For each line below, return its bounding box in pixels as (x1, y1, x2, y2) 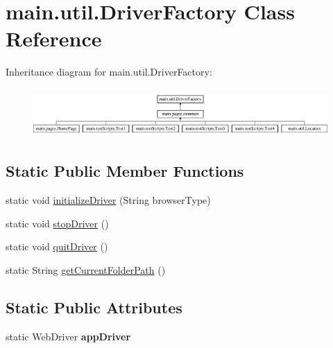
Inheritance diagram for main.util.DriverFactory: (6, 64, 212, 79)
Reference (6, 24, 102, 53)
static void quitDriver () (6, 239, 108, 254)
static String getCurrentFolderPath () (6, 263, 166, 277)
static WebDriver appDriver (6, 329, 131, 343)
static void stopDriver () (6, 216, 109, 230)
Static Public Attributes (6, 297, 182, 318)
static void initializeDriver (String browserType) (6, 193, 211, 207)
